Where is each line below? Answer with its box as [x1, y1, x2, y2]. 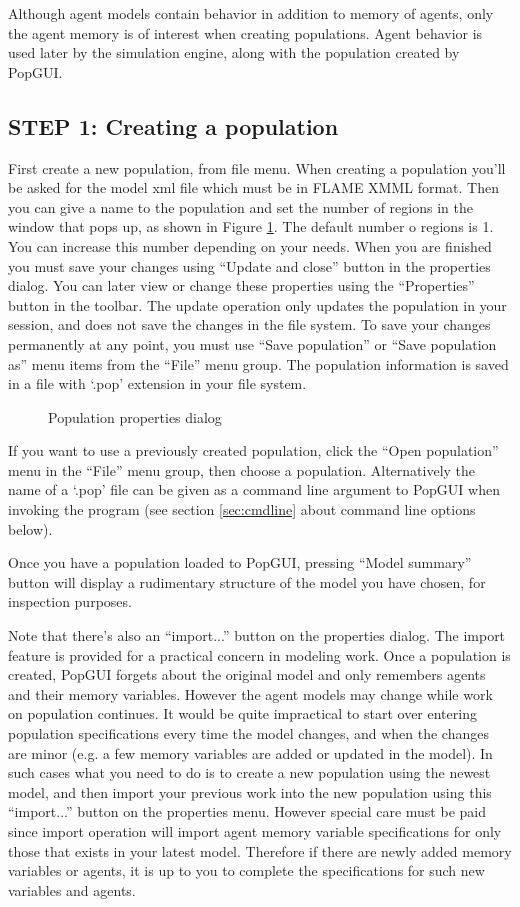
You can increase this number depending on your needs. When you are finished [8, 235, 492, 256]
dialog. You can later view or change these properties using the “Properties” [8, 275, 475, 296]
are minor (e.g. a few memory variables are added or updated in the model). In [8, 742, 493, 763]
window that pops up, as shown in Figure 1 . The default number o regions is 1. [8, 216, 494, 237]
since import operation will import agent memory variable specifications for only [8, 820, 502, 841]
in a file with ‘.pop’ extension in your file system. [8, 373, 307, 394]
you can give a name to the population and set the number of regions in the [8, 196, 473, 217]
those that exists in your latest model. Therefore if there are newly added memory [8, 840, 512, 861]
